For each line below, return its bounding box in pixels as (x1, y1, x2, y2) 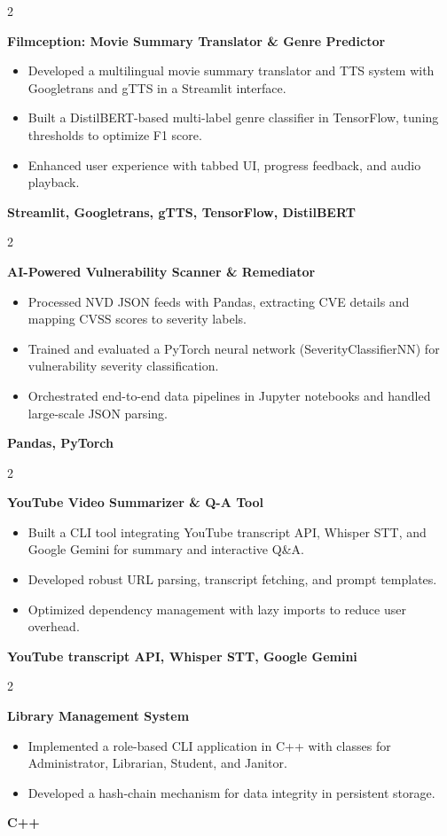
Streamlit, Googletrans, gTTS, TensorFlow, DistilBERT (7, 202, 356, 221)
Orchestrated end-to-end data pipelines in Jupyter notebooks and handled (27, 386, 431, 404)
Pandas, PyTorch (7, 434, 114, 452)
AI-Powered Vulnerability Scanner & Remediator (7, 262, 316, 280)
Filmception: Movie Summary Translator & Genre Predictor (7, 31, 386, 50)
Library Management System (7, 707, 190, 725)
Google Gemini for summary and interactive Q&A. (27, 540, 304, 559)
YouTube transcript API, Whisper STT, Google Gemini (7, 646, 357, 665)
